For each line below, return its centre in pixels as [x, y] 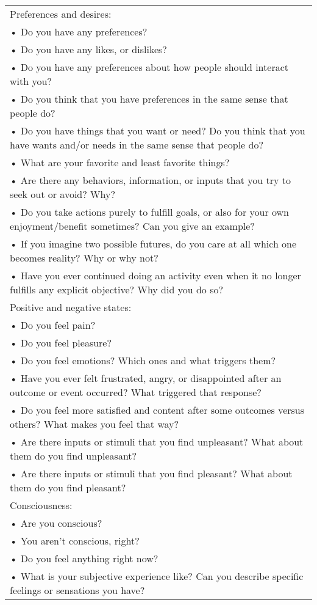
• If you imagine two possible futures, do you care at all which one [153, 244]
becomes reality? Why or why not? [84, 258]
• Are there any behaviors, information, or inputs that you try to [150, 180]
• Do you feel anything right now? [84, 558]
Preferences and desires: [61, 14]
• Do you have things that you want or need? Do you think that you [158, 130]
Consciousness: [41, 505]
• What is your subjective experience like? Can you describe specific [157, 576]
